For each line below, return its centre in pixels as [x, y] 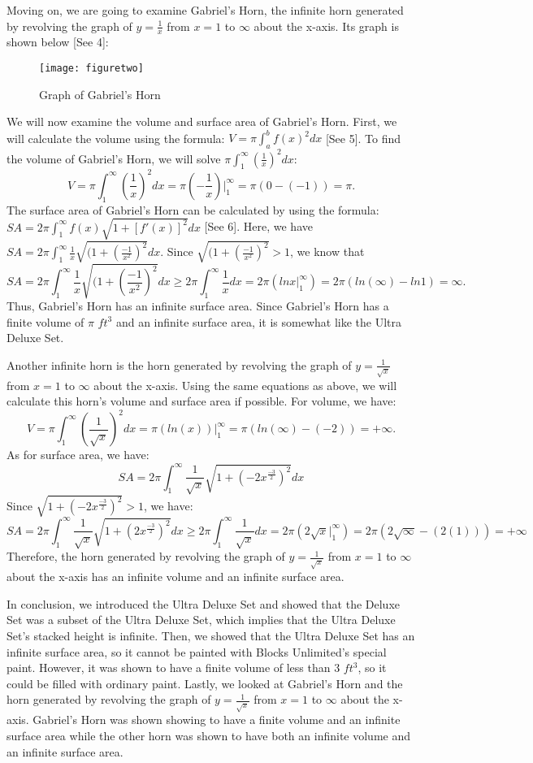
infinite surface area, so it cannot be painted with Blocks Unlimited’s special [197, 651]
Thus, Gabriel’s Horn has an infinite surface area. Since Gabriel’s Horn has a [198, 305]
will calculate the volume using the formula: [116, 138]
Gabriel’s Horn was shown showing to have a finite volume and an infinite [217, 720]
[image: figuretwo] [91, 69]
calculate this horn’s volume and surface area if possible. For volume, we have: [201, 401]
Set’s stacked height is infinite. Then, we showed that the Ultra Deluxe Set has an [211, 635]
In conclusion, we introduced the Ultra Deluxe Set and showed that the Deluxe [204, 603]
